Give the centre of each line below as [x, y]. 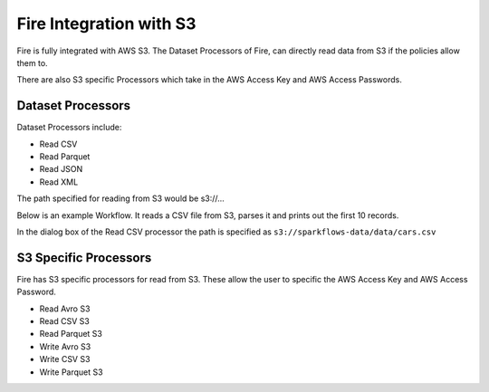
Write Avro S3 [65, 346]
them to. [33, 62]
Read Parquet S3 [71, 334]
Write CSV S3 [65, 359]
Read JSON [61, 169]
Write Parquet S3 [71, 372]
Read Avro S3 [65, 309]
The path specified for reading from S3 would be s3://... [121, 198]
